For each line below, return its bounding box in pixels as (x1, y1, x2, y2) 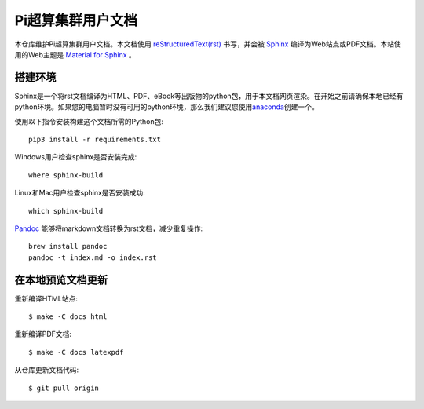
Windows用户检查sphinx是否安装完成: (14, 152, 137, 162)
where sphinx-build (28, 170, 104, 180)
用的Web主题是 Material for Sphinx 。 (14, 49, 137, 59)
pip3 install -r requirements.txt (28, 135, 161, 144)
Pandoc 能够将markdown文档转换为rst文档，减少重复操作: (14, 224, 203, 233)
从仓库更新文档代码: (14, 365, 79, 374)
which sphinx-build (28, 206, 104, 215)
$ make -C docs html (28, 312, 108, 321)
